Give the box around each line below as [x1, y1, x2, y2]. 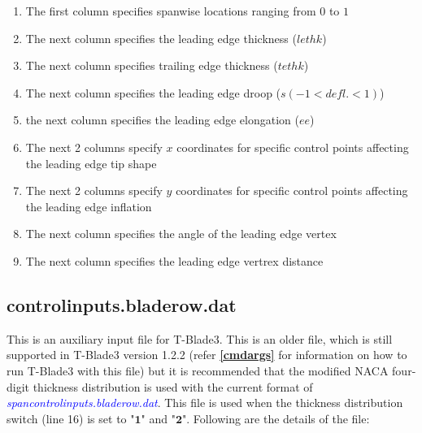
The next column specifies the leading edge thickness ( [25, 29, 297, 46]
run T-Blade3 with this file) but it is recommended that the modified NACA [7, 362, 389, 379]
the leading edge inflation [25, 197, 152, 214]
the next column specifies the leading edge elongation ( [25, 111, 299, 128]
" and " [141, 409, 176, 427]
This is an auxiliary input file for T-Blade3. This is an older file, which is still [7, 330, 393, 347]
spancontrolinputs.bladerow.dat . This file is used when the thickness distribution [7, 394, 403, 411]
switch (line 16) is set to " [7, 409, 135, 427]
